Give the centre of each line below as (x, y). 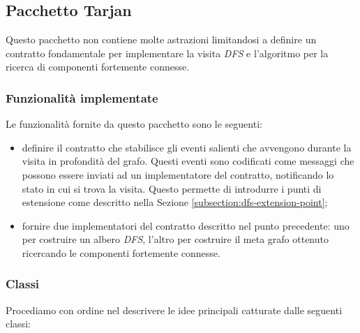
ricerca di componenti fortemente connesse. (98, 67)
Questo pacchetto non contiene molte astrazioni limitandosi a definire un (161, 39)
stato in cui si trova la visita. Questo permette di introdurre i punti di (172, 188)
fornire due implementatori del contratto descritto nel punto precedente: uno (186, 225)
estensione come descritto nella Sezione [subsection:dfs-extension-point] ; (175, 202)
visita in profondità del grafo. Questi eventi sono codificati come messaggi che (188, 161)
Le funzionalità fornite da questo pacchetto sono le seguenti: (134, 124)
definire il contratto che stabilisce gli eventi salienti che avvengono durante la (187, 147)
